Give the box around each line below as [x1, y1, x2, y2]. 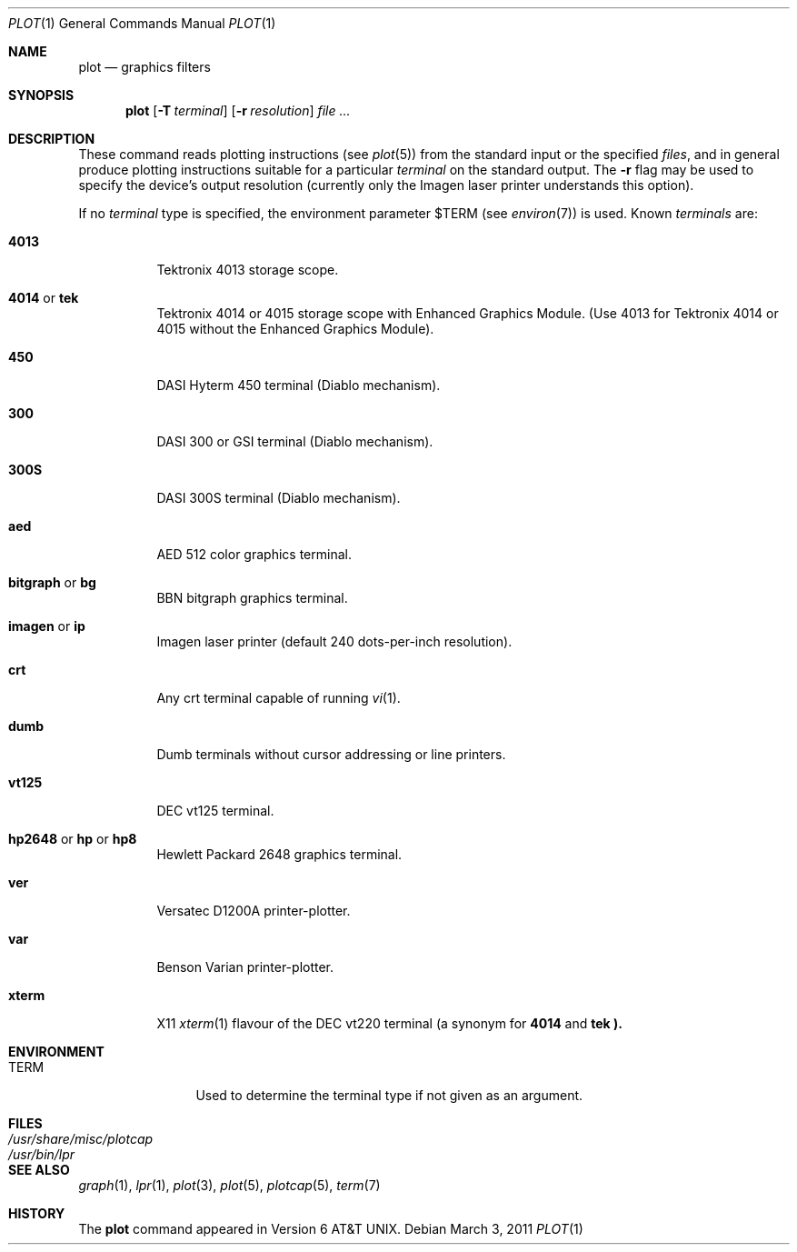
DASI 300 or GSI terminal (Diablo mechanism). [156, 434, 433, 449]
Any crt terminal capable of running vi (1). [156, 690, 401, 706]
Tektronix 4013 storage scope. [156, 262, 339, 277]
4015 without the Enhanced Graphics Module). [156, 321, 434, 336]
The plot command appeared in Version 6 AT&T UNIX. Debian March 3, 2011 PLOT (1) [78, 1221, 583, 1237]
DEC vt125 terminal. [156, 803, 274, 818]
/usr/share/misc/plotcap [8, 1131, 154, 1147]
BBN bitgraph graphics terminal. [156, 590, 348, 606]
